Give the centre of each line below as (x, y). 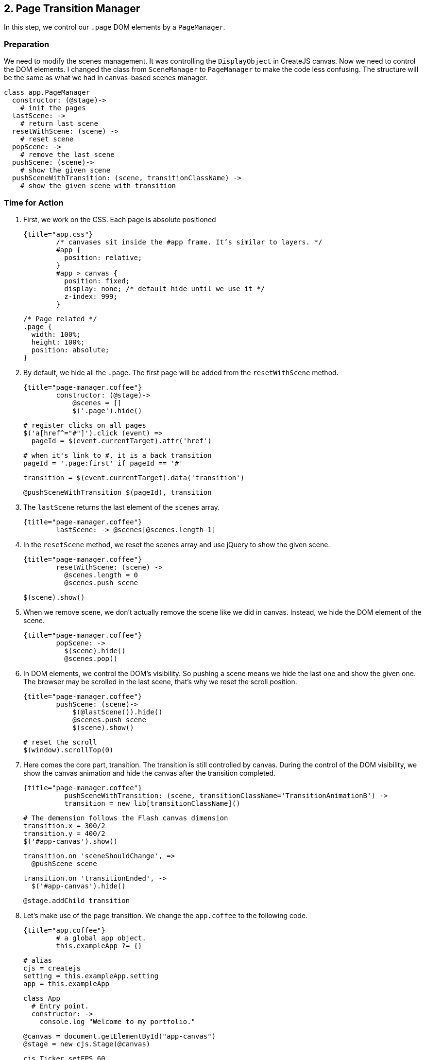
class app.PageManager (47, 93)
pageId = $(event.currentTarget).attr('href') (121, 441)
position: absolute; (70, 350)
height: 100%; (58, 342)
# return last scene (59, 124)
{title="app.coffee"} (64, 930)
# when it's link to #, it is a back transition (118, 455)
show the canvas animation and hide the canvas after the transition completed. (150, 773)
